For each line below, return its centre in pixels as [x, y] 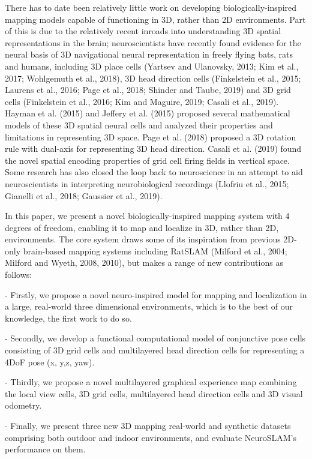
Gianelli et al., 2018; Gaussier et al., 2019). [84, 195]
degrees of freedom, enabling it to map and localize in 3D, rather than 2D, [142, 227]
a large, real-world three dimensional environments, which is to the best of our [149, 306]
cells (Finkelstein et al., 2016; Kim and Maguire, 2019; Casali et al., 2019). [142, 101]
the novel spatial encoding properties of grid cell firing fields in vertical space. [147, 160]
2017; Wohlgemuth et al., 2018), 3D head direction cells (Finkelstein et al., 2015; [153, 78]
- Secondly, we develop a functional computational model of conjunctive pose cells [155, 338]
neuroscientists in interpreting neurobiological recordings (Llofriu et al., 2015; [147, 183]
